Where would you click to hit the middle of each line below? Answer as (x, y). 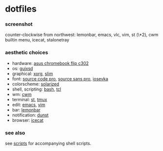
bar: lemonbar (26, 110)
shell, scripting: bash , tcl (37, 89)
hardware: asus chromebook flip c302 (50, 63)
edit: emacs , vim (28, 104)
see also (15, 132)
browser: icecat (28, 120)
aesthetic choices (27, 53)
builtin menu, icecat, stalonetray (37, 40)
